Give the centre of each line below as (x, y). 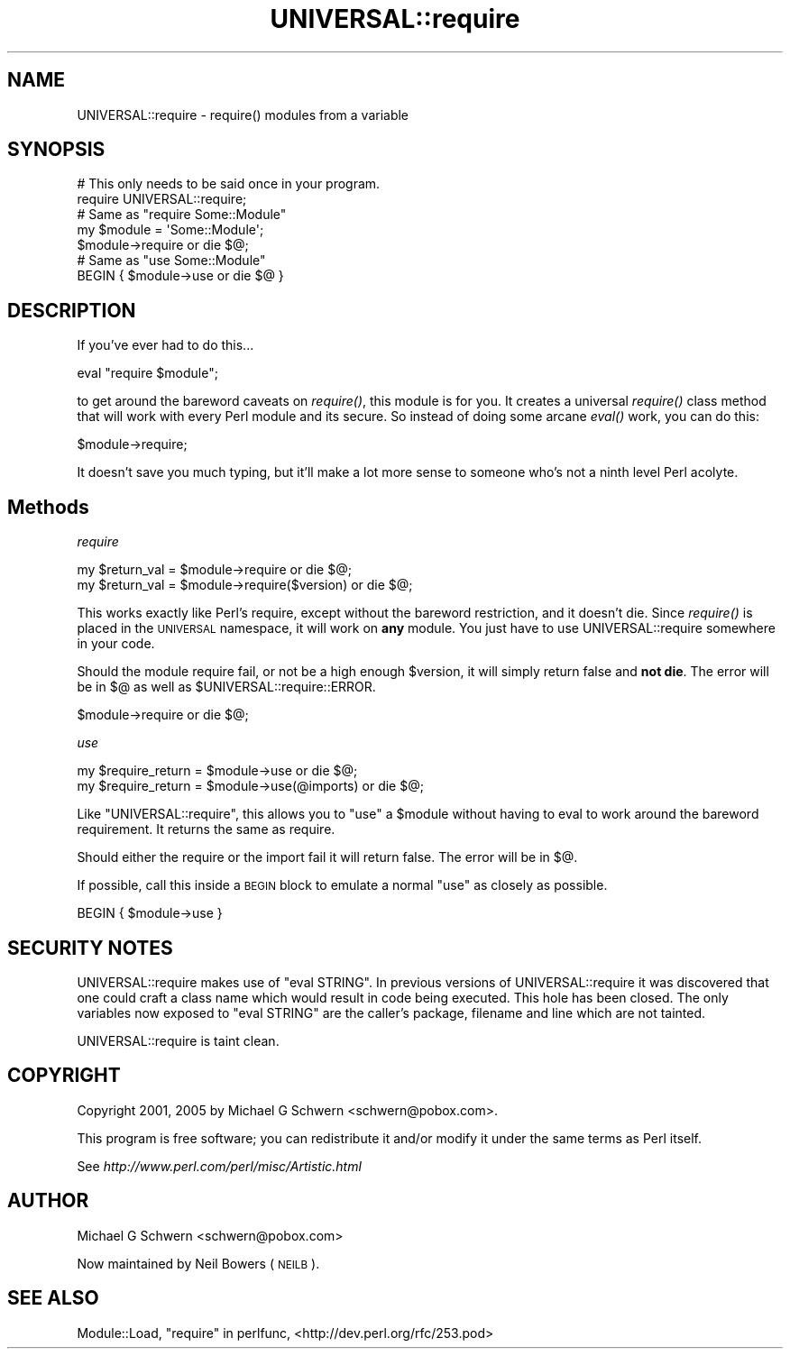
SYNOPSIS (56, 150)
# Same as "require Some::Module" (182, 215)
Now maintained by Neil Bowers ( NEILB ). (198, 1263)
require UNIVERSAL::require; (162, 199)
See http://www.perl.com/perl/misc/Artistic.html (219, 1166)
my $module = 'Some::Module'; (170, 230)
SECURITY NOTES (90, 948)
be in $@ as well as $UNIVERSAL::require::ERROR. (226, 687)
